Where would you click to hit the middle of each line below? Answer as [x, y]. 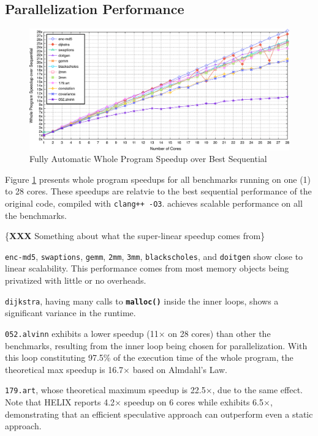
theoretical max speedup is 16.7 [64, 369]
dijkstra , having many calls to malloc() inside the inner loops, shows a [142, 301]
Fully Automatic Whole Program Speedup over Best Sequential [148, 159]
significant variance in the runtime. [70, 313]
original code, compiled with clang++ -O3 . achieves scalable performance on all [154, 203]
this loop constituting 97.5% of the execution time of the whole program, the [149, 357]
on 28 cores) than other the [219, 333]
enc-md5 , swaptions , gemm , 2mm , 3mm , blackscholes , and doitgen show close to [154, 256]
